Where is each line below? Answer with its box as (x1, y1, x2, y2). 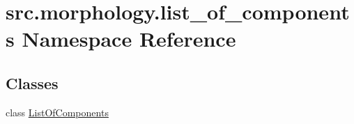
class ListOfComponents (6, 104, 109, 119)
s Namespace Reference (6, 24, 236, 53)
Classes (6, 72, 59, 93)
